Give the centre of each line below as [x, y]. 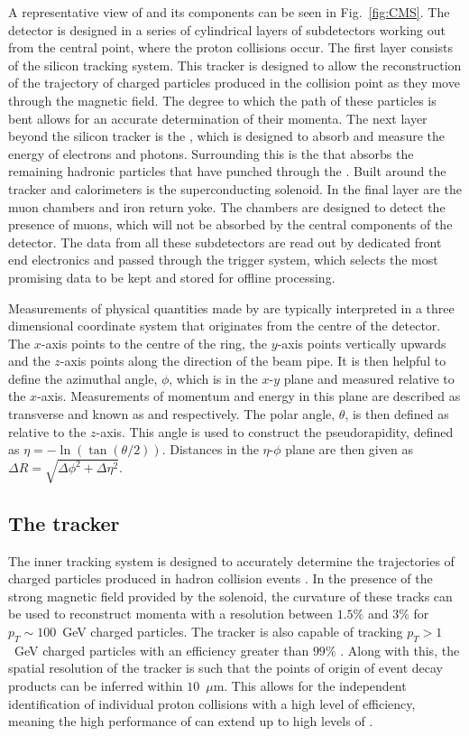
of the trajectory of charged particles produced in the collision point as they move [234, 83]
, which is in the [213, 378]
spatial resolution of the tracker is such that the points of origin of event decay [225, 668]
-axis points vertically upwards [362, 343]
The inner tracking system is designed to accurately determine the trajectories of [231, 560]
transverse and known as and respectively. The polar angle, [172, 414]
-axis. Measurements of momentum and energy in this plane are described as [249, 396]
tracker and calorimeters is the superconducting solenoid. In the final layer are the [235, 188]
